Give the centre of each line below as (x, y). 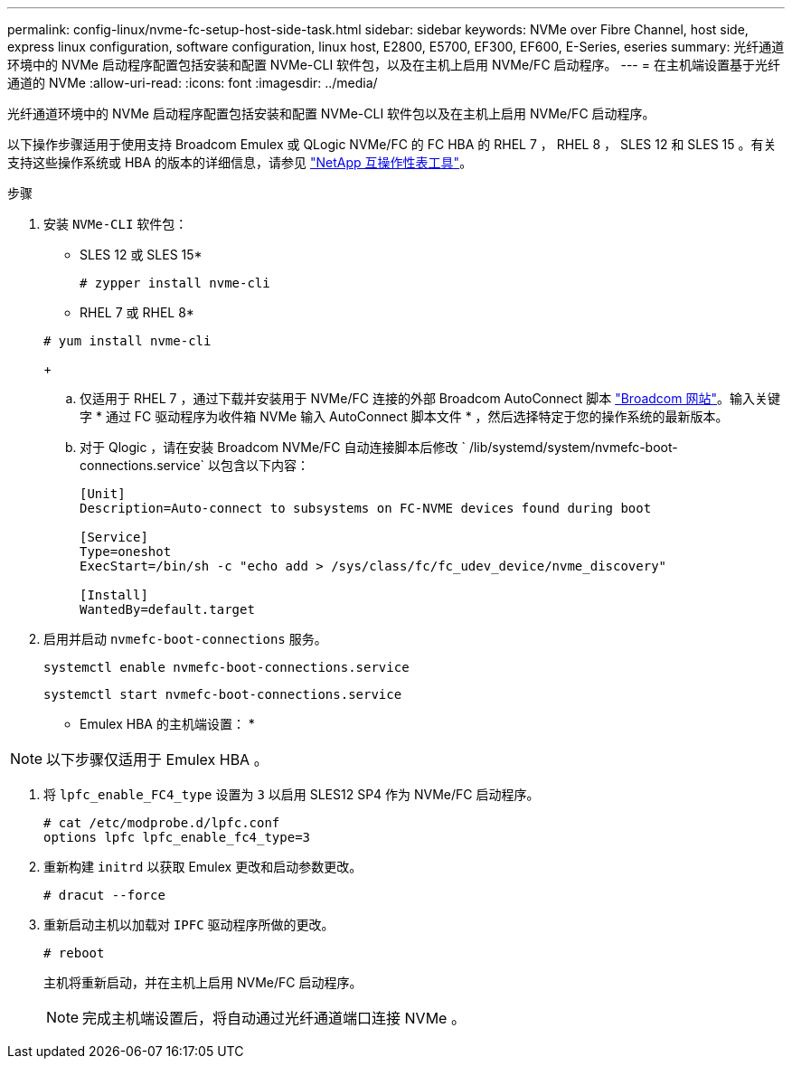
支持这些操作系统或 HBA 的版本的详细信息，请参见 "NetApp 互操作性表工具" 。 (240, 162)
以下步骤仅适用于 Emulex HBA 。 (157, 759)
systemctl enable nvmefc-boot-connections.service (226, 667)
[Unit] (103, 494)
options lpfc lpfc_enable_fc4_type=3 (177, 837)
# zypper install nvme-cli (175, 283)
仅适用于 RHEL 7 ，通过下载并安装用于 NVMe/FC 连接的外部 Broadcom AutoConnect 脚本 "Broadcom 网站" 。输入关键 (430, 398)
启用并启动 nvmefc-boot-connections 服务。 (185, 639)
